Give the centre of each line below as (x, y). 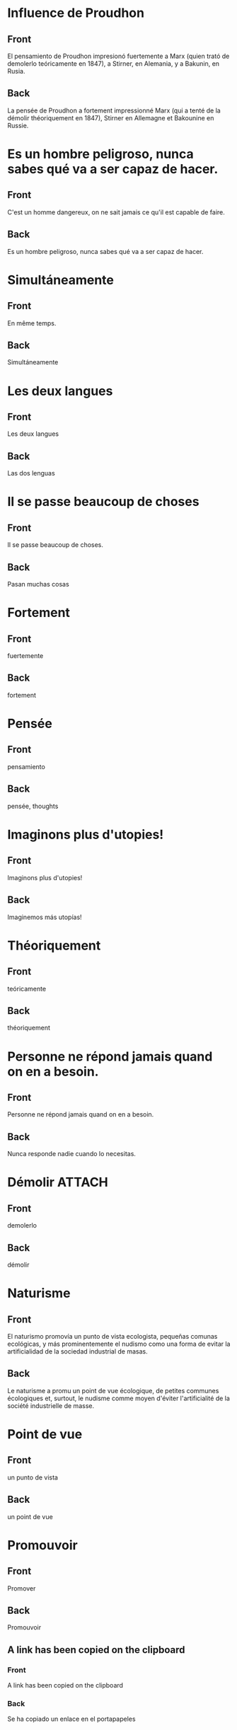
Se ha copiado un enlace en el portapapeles (71, 1719)
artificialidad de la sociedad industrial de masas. (77, 1351)
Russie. (18, 125)
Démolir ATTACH (58, 1182)
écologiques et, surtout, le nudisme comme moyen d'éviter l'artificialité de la (118, 1398)
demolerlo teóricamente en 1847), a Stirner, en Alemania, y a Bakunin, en (114, 64)
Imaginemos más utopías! (45, 917)
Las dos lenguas (31, 473)
